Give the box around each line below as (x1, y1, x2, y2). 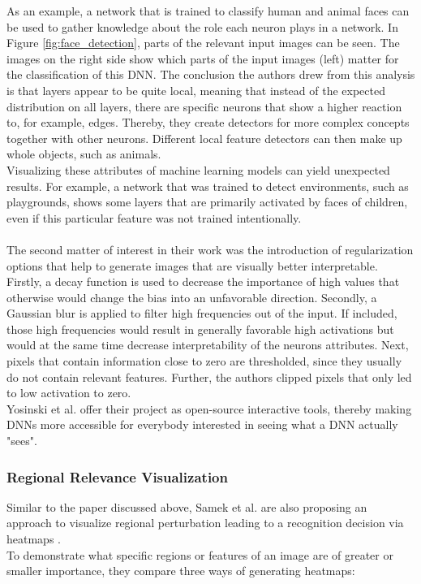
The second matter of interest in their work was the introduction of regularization (6, 240, 414, 257)
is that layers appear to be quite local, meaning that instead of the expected (6, 81, 385, 98)
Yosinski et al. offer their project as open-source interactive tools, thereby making (6, 400, 412, 417)
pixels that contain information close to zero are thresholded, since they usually (6, 353, 402, 370)
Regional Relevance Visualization (6, 466, 228, 487)
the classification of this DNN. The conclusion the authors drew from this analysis (6, 66, 415, 83)
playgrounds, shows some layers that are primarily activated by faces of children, (6, 193, 408, 210)
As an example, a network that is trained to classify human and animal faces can (6, 2, 410, 19)
